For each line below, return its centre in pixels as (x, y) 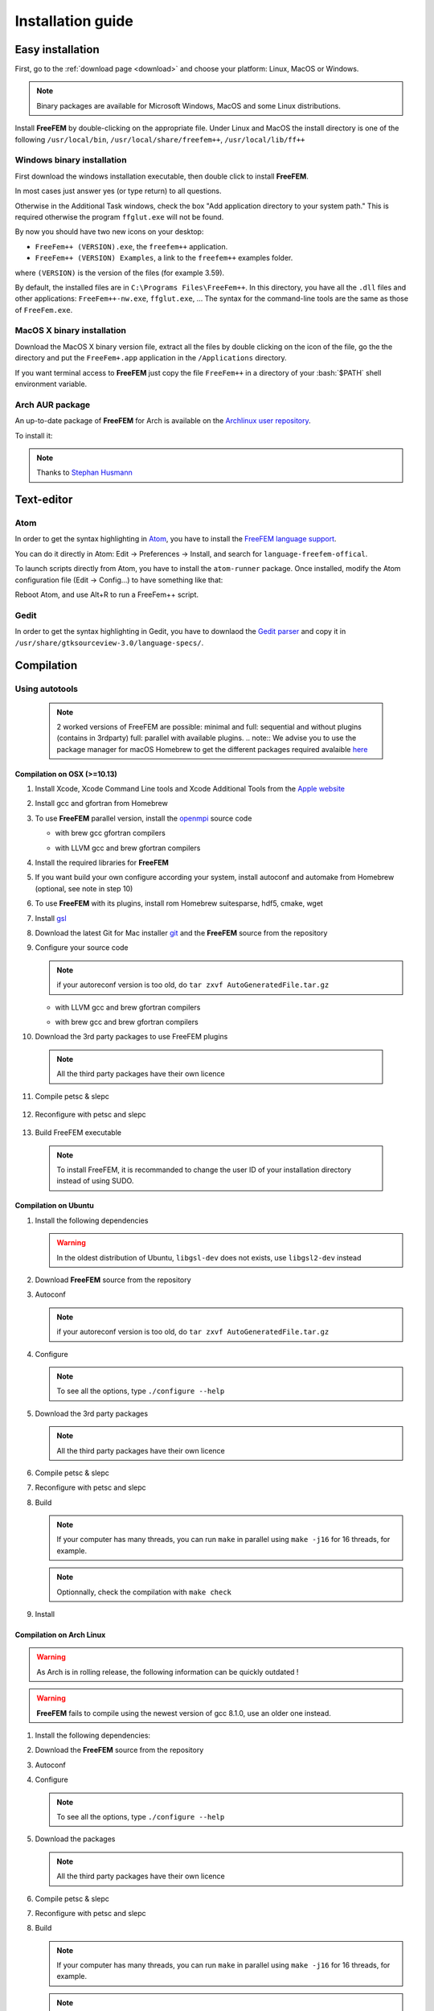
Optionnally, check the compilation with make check (144, 1592)
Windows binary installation (71, 160)
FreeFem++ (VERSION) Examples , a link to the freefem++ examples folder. (164, 258)
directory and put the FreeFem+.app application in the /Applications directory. (151, 358)
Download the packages (75, 1839)
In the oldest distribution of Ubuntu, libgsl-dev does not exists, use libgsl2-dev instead (209, 1257)
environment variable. (51, 384)
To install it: (34, 435)
